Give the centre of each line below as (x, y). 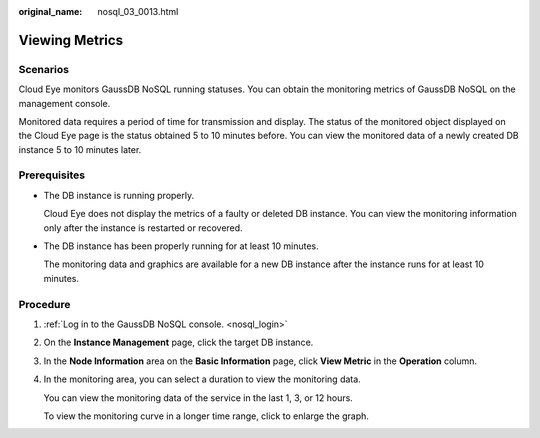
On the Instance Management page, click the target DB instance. (178, 342)
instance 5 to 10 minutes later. (80, 149)
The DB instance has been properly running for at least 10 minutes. (181, 246)
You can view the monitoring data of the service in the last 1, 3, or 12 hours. (198, 397)
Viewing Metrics (71, 40)
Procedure (44, 304)
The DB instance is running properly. (119, 195)
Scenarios (44, 69)
